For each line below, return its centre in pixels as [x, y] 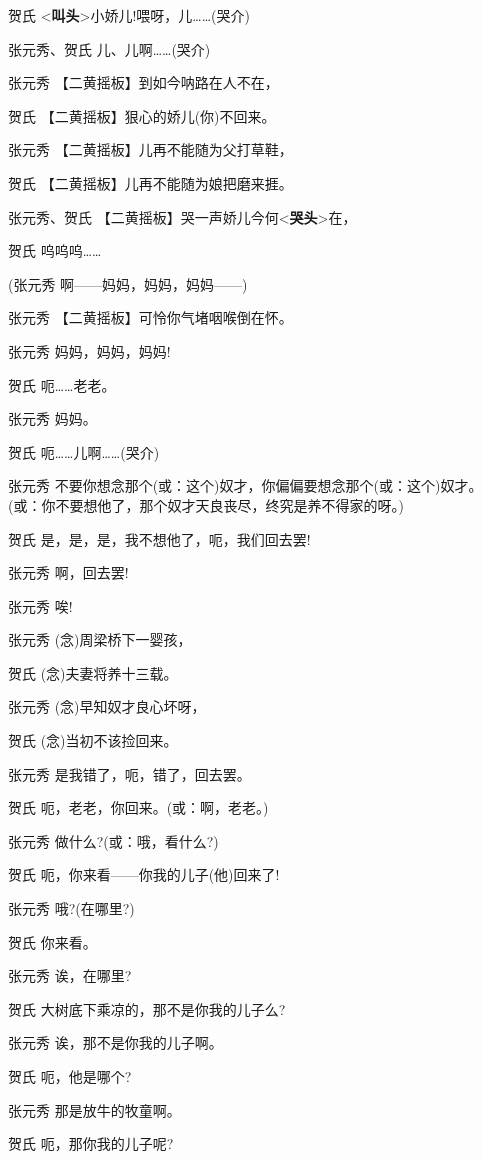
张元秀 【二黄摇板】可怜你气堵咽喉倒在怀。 [150, 317]
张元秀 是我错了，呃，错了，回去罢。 [129, 773]
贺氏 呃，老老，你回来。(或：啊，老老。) [138, 807]
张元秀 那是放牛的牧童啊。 [94, 1109]
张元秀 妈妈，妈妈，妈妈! [89, 350]
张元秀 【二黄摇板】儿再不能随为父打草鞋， [150, 149]
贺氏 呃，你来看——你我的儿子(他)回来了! [144, 874]
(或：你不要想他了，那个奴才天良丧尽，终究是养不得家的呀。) [206, 504]
